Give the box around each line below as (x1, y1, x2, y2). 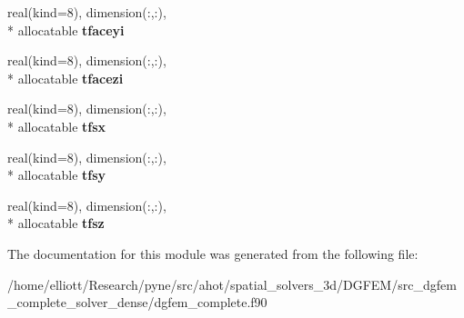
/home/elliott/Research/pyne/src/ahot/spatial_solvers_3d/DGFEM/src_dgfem (7, 274, 457, 293)
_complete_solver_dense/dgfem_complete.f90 (7, 293, 267, 312)
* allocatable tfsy (7, 165, 106, 184)
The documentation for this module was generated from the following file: (7, 243, 419, 263)
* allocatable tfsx (7, 116, 106, 135)
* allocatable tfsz (7, 214, 105, 233)
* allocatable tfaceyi (7, 20, 125, 39)
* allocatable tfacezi (7, 68, 124, 87)
